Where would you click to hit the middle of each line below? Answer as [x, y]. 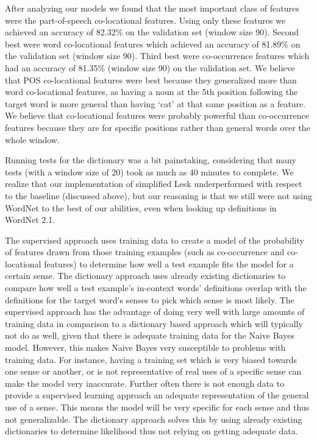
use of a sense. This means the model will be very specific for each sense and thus [157, 407]
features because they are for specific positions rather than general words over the [158, 127]
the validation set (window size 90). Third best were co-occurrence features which [157, 56]
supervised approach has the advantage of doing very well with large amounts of [155, 312]
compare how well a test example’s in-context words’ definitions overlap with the [156, 288]
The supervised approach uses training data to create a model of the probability [155, 240]
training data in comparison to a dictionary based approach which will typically [154, 323]
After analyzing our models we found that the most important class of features [152, 8]
